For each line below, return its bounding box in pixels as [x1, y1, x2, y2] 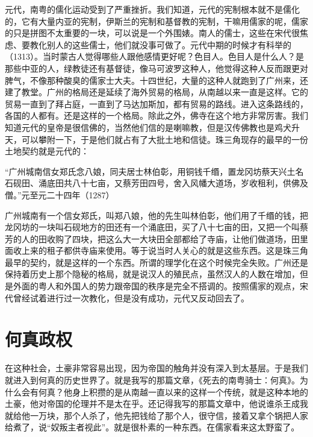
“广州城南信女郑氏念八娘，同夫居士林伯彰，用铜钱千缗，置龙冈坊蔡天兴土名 [5, 165, 304, 177]
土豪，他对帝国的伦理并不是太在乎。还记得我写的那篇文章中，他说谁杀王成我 [5, 397, 308, 410]
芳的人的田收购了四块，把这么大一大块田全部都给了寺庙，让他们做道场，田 [5, 232, 300, 245]
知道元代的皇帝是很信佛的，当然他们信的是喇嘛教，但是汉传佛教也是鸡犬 [5, 121, 291, 133]
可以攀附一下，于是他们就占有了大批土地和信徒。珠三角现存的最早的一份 [21, 133, 308, 145]
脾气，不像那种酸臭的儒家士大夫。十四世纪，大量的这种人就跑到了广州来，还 [5, 74, 308, 86]
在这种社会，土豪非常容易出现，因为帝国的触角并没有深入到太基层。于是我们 [5, 362, 308, 374]
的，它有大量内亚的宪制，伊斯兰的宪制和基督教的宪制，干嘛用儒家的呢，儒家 [5, 14, 308, 27]
